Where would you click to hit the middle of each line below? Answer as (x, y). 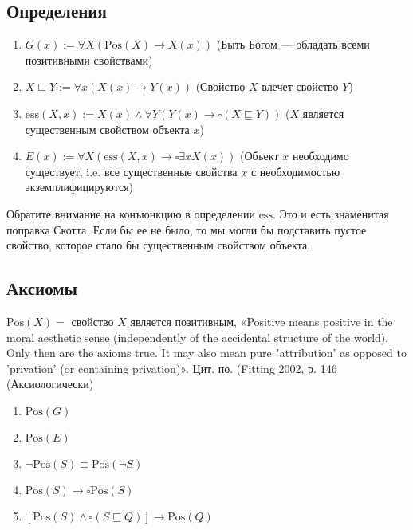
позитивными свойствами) (89, 59)
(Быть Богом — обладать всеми (293, 44)
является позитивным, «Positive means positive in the (262, 321)
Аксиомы (42, 288)
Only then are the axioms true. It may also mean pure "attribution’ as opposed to (206, 353)
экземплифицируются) (79, 187)
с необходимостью (295, 171)
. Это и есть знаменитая (330, 213)
